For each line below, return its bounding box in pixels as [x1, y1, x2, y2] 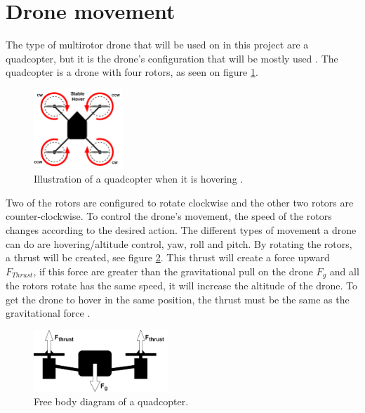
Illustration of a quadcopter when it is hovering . [34, 171, 244, 186]
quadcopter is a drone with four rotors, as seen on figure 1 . [6, 65, 258, 79]
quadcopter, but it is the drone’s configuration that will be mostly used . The [6, 51, 338, 65]
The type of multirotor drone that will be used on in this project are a [6, 37, 309, 52]
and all [329, 263, 359, 278]
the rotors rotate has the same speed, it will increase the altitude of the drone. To [6, 278, 358, 293]
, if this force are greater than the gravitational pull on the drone [33, 263, 313, 278]
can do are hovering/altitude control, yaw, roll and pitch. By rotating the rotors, [6, 236, 352, 251]
